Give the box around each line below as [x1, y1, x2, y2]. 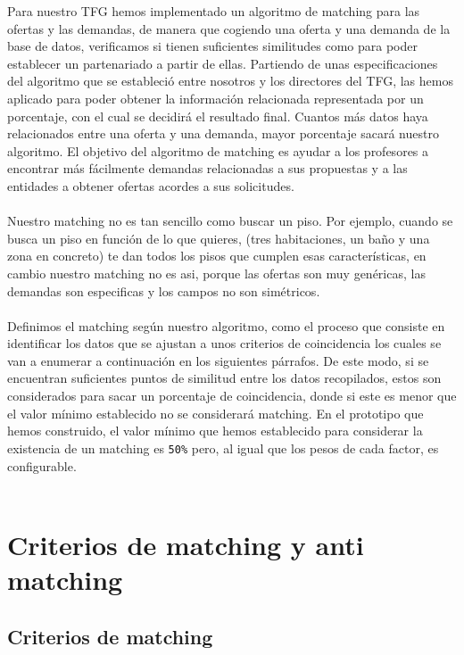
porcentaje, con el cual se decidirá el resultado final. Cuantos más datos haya [7, 106, 428, 125]
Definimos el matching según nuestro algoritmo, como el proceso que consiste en [7, 316, 445, 335]
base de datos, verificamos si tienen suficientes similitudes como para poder [7, 37, 418, 55]
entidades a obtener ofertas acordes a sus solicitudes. [7, 176, 294, 195]
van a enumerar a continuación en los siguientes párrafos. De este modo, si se [7, 351, 429, 369]
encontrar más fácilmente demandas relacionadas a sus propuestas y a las [7, 159, 408, 178]
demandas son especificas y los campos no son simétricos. [7, 281, 320, 300]
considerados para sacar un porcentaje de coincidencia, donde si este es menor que [7, 386, 457, 405]
